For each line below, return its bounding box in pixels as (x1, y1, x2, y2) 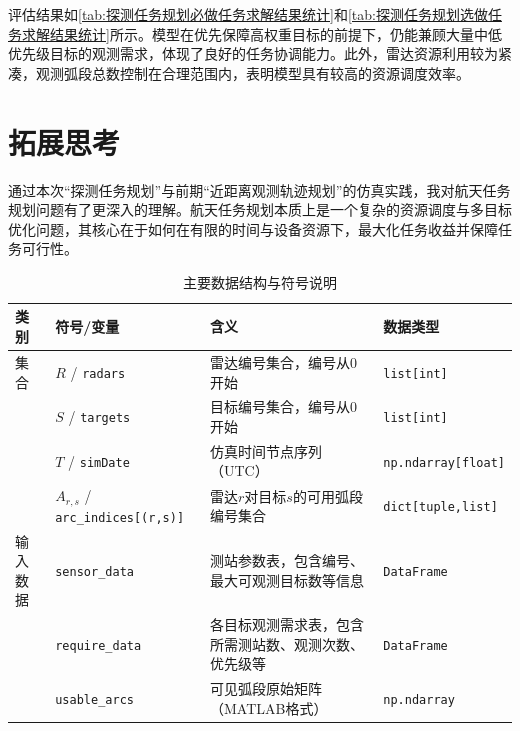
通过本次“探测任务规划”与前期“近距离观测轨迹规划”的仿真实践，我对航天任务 (8, 179, 511, 200)
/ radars (70, 361, 126, 382)
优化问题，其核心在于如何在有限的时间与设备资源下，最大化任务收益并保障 (8, 218, 498, 239)
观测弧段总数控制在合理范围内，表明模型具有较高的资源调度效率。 (35, 62, 470, 83)
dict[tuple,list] (383, 500, 498, 515)
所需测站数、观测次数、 (209, 633, 364, 654)
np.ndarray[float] (383, 455, 505, 470)
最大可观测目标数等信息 (209, 569, 364, 590)
